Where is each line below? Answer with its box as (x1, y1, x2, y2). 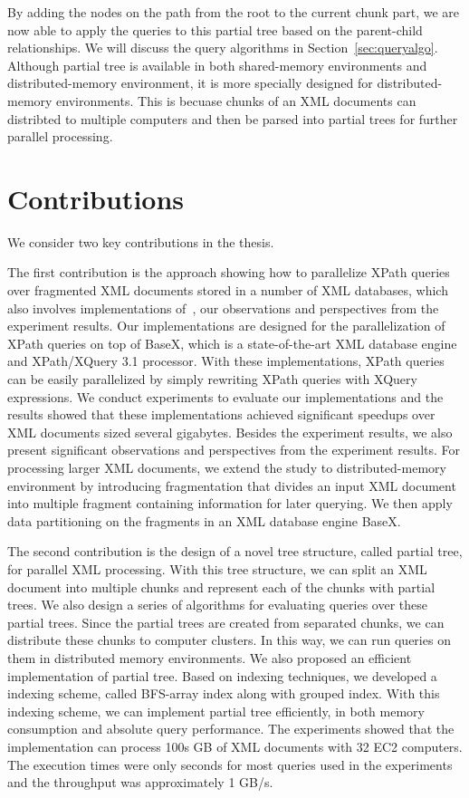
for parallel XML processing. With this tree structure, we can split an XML (7, 559, 427, 578)
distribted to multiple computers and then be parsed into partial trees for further (7, 109, 458, 128)
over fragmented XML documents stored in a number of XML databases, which (7, 281, 448, 300)
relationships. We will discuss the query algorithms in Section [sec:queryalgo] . (7, 38, 438, 57)
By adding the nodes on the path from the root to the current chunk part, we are (7, 3, 460, 21)
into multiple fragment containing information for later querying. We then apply (7, 494, 453, 513)
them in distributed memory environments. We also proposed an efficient (7, 648, 412, 667)
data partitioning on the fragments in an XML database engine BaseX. (7, 511, 401, 530)
